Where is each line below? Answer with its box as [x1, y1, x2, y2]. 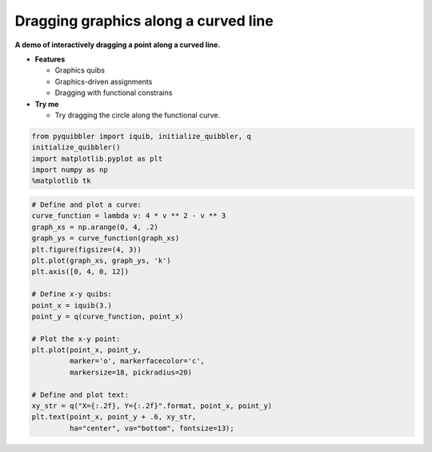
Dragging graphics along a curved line [14, 12, 274, 30]
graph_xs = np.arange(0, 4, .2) [31, 222, 159, 232]
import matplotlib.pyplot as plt [31, 154, 163, 163]
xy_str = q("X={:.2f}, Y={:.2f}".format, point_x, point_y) [31, 402, 273, 410]
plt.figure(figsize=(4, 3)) [31, 244, 142, 254]
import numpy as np [31, 165, 108, 175]
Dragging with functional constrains [54, 88, 173, 97]
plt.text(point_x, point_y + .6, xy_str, [31, 412, 197, 422]
